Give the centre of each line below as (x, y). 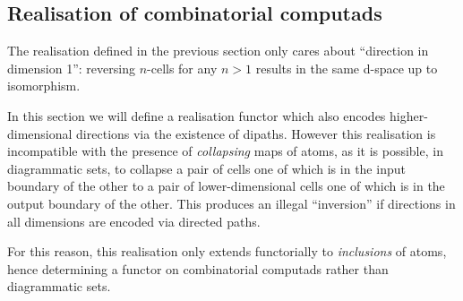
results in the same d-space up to (347, 68)
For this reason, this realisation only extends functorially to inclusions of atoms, (227, 251)
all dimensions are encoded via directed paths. (134, 221)
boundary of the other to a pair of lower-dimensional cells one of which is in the (226, 186)
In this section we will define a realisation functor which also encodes (197, 115)
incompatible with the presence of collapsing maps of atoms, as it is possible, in (225, 151)
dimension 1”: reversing (71, 68)
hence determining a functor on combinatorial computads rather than (198, 268)
